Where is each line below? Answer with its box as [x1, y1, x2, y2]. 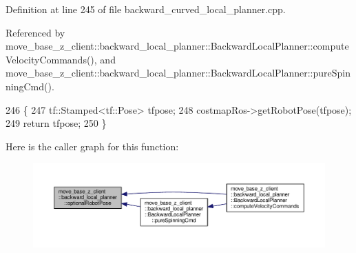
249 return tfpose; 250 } [6, 116, 107, 130]
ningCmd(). [6, 79, 54, 93]
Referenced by [6, 25, 65, 39]
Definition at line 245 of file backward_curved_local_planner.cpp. [6, 2, 286, 16]
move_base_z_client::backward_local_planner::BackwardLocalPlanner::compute [6, 39, 349, 53]
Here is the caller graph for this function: [6, 139, 179, 153]
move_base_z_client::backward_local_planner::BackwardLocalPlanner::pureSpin [6, 65, 351, 80]
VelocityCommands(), [6, 52, 97, 66]
